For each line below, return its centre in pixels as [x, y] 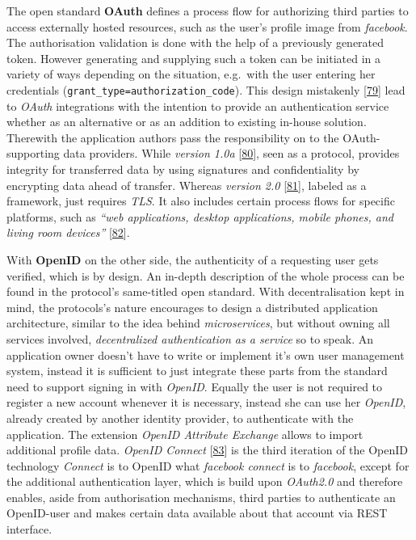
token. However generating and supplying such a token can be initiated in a [194, 58]
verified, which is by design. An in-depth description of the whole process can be [206, 275]
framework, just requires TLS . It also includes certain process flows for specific [201, 201]
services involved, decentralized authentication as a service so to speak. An [190, 338]
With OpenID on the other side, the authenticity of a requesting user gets [193, 259]
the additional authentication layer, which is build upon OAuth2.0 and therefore [205, 481]
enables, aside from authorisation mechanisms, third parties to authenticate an [201, 497]
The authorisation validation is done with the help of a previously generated [195, 42]
